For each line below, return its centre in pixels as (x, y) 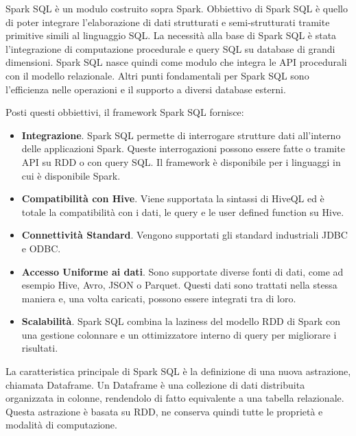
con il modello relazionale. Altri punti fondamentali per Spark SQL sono (157, 75)
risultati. (40, 348)
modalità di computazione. (61, 425)
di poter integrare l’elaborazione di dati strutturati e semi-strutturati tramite (168, 22)
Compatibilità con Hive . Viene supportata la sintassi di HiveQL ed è (173, 198)
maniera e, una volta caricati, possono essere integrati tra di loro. (159, 298)
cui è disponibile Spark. (71, 175)
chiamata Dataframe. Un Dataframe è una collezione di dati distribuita (155, 384)
